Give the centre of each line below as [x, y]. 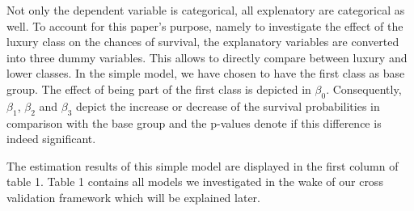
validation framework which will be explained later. [133, 197]
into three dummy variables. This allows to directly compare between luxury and [207, 57]
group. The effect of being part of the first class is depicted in [159, 89]
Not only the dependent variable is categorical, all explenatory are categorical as [206, 10]
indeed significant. [51, 139]
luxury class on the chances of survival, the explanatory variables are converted [203, 42]
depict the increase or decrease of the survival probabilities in [228, 105]
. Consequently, [364, 89]
